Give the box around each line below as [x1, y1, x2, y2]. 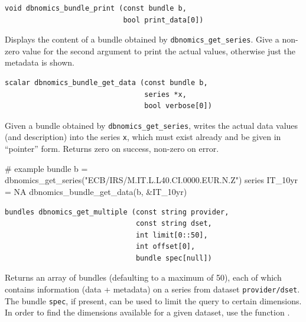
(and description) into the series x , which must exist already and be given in [5, 131, 281, 143]
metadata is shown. [5, 56, 74, 69]
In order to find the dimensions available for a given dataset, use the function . [5, 306, 290, 318]
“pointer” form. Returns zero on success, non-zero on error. [5, 142, 219, 155]
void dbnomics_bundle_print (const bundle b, [5, 4, 187, 12]
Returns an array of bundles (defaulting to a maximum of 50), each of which [5, 271, 282, 284]
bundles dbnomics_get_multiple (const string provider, [5, 207, 229, 216]
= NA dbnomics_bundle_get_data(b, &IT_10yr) [5, 185, 187, 197]
